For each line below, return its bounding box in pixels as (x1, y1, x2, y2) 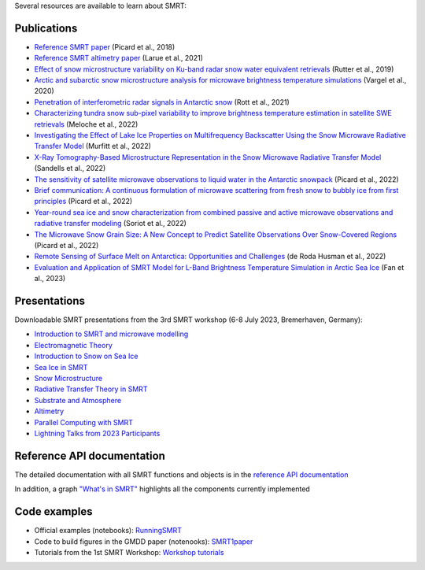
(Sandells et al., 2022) (34, 164, 106, 173)
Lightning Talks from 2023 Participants (34, 428, 161, 438)
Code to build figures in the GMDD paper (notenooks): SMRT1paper (34, 536, 253, 546)
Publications (14, 21, 78, 35)
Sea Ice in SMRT (34, 362, 88, 372)
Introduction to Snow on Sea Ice (34, 351, 139, 361)
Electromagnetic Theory (34, 340, 113, 350)
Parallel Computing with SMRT (34, 417, 134, 427)
